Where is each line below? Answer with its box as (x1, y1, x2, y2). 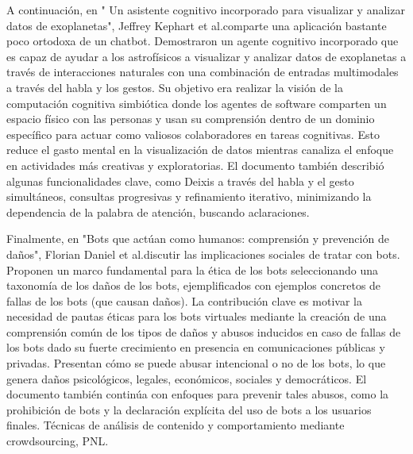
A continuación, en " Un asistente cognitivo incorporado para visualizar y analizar (6, 2, 405, 17)
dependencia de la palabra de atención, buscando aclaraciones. (6, 203, 310, 220)
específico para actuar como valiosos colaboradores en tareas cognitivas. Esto (6, 125, 380, 142)
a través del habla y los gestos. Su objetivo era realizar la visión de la (6, 79, 344, 95)
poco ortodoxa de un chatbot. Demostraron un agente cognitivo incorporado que (6, 33, 399, 49)
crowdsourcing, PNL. (6, 433, 109, 449)
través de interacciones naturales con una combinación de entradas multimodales (6, 63, 399, 80)
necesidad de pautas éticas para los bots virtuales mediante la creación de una (6, 308, 387, 325)
